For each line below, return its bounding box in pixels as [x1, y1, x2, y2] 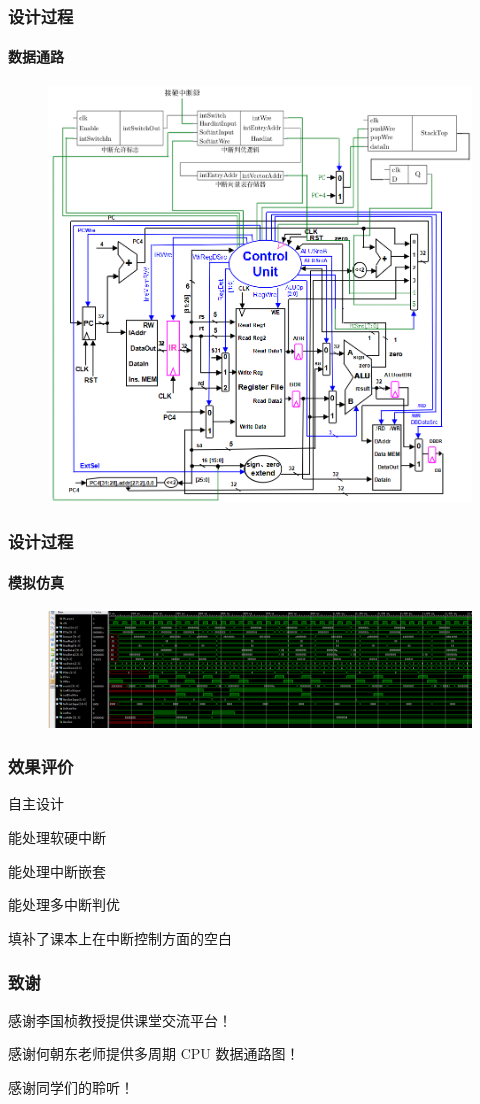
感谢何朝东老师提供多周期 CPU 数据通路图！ [8, 1043, 300, 1064]
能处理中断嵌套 [8, 860, 106, 881]
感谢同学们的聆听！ [8, 1076, 134, 1097]
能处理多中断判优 [8, 894, 120, 915]
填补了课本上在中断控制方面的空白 [8, 927, 232, 948]
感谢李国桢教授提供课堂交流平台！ [8, 1009, 232, 1030]
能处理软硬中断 [8, 826, 106, 847]
